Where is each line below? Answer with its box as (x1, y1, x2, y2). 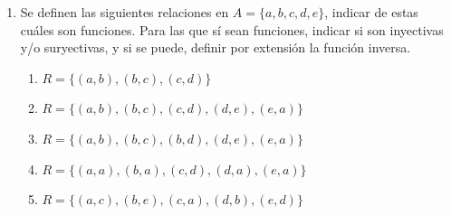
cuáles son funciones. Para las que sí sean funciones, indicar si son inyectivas (20, 20, 444, 39)
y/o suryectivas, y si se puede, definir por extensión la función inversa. (20, 38, 411, 57)
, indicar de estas (324, 3, 418, 21)
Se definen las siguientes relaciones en (20, 3, 229, 21)
